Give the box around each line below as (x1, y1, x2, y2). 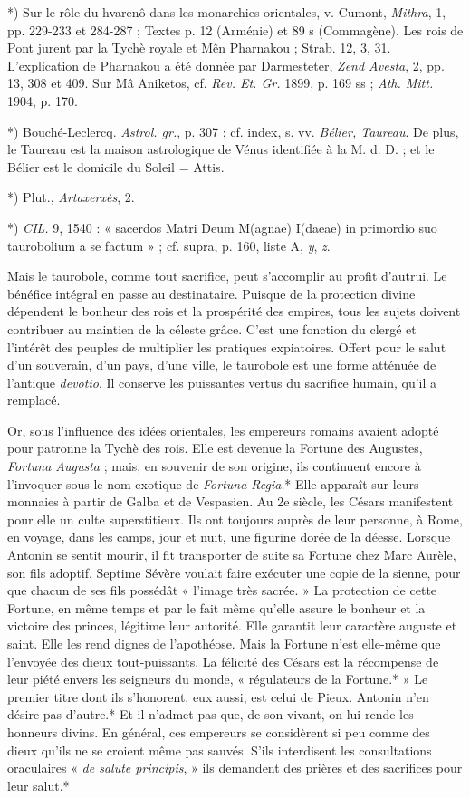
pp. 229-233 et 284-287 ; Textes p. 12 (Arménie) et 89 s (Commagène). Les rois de (7, 20, 464, 39)
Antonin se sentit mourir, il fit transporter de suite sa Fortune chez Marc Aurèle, (7, 545, 456, 564)
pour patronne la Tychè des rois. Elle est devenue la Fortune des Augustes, (7, 438, 423, 457)
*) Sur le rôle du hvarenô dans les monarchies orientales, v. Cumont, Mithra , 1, (7, 3, 446, 21)
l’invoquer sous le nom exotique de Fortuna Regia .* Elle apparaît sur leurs (7, 474, 419, 493)
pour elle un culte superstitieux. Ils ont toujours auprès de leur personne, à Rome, (7, 509, 463, 528)
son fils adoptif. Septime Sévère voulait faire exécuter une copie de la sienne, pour (7, 562, 461, 582)
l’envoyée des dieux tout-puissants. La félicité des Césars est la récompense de (7, 651, 439, 670)
